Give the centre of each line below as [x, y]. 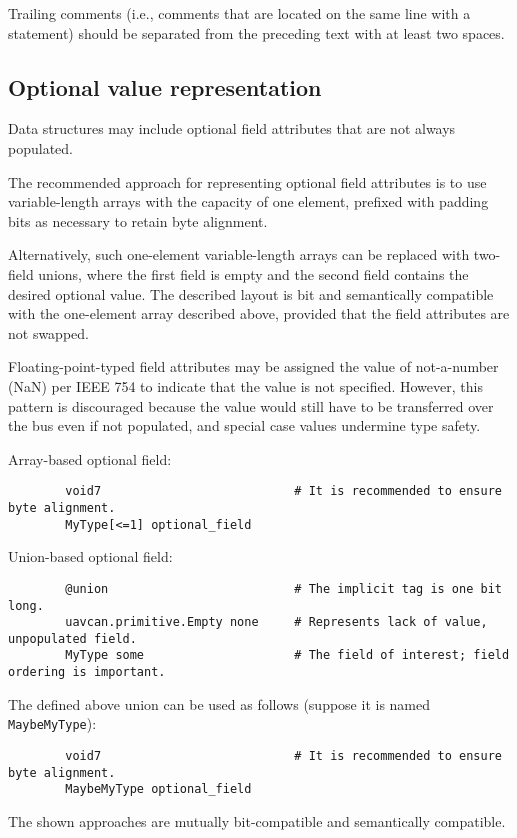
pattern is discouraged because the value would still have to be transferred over [251, 405]
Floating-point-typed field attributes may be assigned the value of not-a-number [253, 366]
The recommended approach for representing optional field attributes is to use [247, 181]
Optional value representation [165, 86]
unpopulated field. [72, 638]
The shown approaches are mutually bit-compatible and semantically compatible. [257, 821]
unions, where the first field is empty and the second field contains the [253, 273]
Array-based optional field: [90, 458]
